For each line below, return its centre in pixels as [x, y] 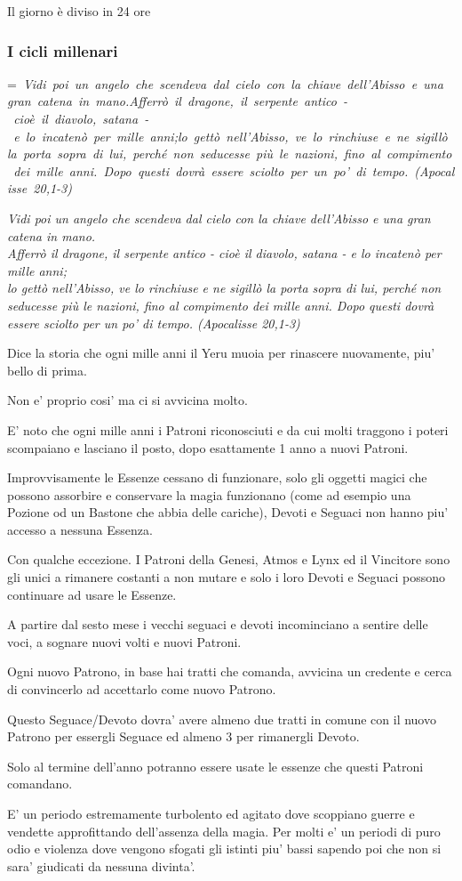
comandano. [40, 784]
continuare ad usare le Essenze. [92, 594]
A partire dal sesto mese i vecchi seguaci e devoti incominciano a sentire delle [218, 624]
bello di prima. [47, 370]
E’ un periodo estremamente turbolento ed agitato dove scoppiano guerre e [211, 813]
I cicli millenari [63, 50]
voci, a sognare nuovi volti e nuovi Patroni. [124, 641]
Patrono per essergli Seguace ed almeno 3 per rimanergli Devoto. [183, 736]
